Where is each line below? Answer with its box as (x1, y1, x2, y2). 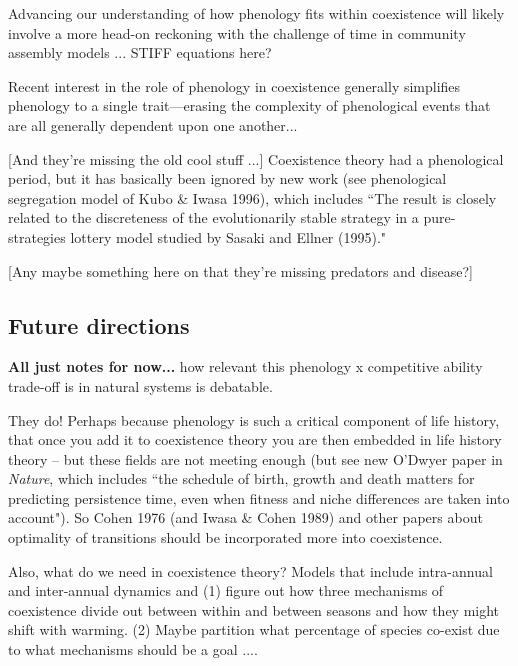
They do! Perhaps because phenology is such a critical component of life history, (8, 409, 500, 430)
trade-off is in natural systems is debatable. (8, 375, 273, 396)
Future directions (8, 309, 190, 340)
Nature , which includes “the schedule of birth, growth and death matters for (8, 468, 475, 489)
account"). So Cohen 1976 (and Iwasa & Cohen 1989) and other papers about (8, 507, 483, 528)
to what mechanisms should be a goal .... (8, 639, 258, 660)
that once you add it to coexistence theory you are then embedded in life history (8, 429, 502, 450)
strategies (8, 226, 66, 247)
